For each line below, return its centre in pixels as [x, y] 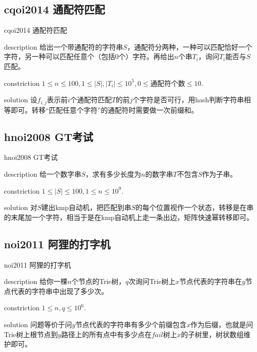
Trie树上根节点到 [31, 334]
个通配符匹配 [91, 100]
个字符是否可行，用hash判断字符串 [188, 100]
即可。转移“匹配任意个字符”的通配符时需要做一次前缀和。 [104, 109]
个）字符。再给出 [146, 56]
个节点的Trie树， [98, 281]
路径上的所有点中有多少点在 [106, 334]
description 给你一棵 [36, 281]
